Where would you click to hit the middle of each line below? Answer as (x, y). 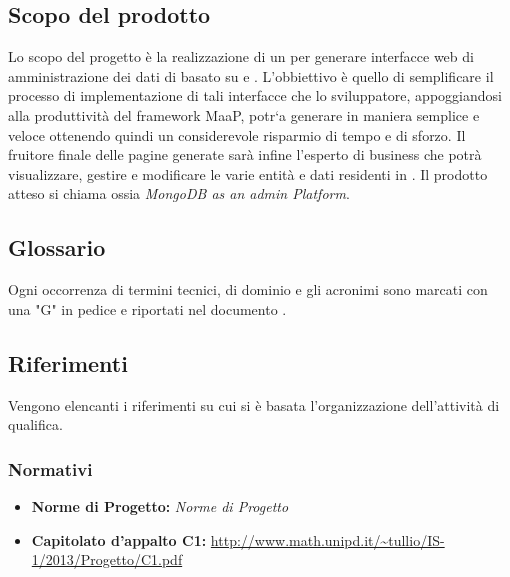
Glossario (57, 247)
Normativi (50, 468)
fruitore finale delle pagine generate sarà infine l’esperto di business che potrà (245, 154)
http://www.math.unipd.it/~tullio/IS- (327, 539)
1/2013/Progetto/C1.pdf (107, 559)
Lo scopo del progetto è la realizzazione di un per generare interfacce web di (241, 56)
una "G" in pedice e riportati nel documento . (147, 308)
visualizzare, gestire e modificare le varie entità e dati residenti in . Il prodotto (248, 173)
